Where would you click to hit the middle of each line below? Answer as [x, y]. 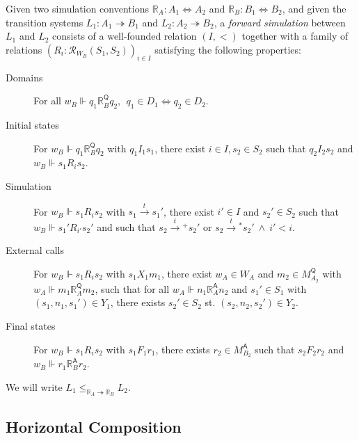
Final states [31, 325]
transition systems [45, 22]
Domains [24, 77]
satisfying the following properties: [228, 49]
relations [24, 49]
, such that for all [132, 288]
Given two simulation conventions [77, 8]
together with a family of [295, 36]
